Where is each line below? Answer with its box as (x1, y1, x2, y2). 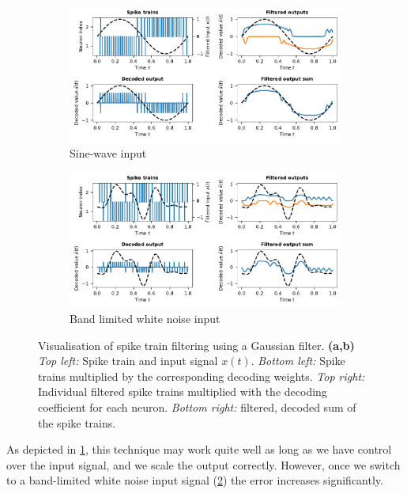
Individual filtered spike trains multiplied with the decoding (38, 383, 327, 400)
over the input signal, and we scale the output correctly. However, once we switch (6, 456, 401, 473)
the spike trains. (38, 414, 116, 431)
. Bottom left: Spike (251, 352, 345, 369)
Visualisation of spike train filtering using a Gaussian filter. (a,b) (38, 336, 355, 353)
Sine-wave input (70, 144, 147, 161)
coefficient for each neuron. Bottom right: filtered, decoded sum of (38, 398, 356, 415)
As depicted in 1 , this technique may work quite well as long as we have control (6, 441, 392, 458)
